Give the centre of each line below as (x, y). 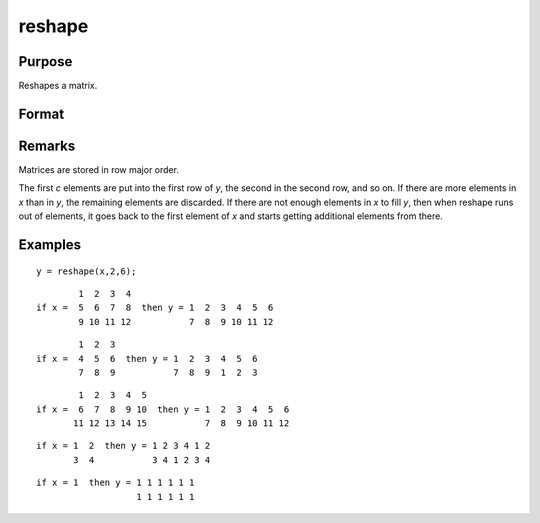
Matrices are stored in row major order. (99, 169)
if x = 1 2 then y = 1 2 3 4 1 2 (123, 446)
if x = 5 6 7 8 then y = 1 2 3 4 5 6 (155, 308)
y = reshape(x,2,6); (86, 271)
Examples (50, 244)
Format (41, 113)
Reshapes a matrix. (58, 86)
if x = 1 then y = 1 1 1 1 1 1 (115, 483)
